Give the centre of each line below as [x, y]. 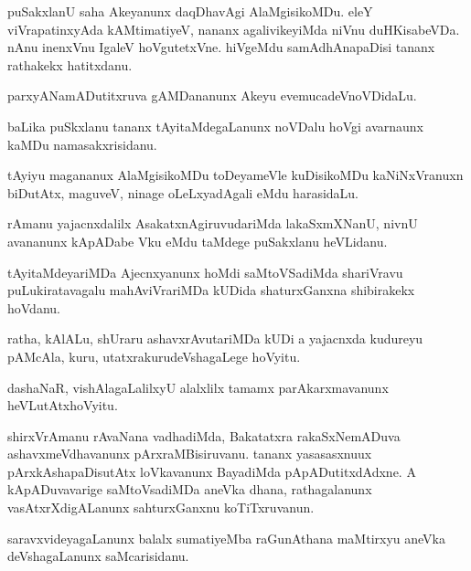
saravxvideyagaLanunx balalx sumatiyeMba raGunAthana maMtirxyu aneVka [226, 538]
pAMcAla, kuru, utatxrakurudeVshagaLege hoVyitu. [154, 356]
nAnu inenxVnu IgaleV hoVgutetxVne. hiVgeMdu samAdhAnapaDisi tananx [221, 47]
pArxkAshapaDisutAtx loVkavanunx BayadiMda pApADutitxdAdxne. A [212, 471]
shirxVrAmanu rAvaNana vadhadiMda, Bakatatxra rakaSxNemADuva [204, 435]
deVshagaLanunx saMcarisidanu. [98, 556]
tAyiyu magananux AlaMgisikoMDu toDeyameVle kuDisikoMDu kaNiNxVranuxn [235, 175]
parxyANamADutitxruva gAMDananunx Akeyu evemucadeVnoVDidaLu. [212, 95]
